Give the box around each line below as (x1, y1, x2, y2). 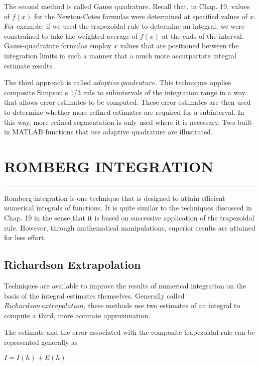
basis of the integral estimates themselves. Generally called (4, 290, 185, 301)
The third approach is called (4, 77, 91, 88)
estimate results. (4, 60, 54, 70)
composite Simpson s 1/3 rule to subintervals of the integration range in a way (4, 87, 246, 97)
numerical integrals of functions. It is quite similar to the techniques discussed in (4, 202, 252, 213)
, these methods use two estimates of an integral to (83, 300, 240, 311)
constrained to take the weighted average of (4, 30, 138, 41)
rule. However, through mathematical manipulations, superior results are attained (4, 222, 255, 233)
